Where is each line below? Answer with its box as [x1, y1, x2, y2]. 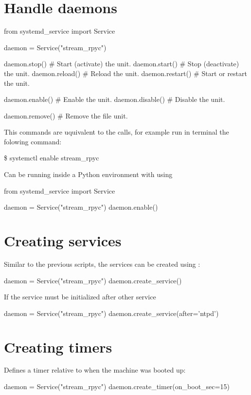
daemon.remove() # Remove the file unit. [4, 110, 128, 120]
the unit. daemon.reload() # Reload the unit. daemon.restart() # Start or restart [4, 68, 247, 78]
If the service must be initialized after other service [4, 292, 156, 302]
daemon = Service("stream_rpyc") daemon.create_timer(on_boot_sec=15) [4, 381, 230, 392]
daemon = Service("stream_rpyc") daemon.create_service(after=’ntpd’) [4, 308, 219, 318]
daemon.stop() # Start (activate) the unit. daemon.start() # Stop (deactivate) [4, 59, 239, 69]
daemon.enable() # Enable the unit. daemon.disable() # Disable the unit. [4, 94, 225, 104]
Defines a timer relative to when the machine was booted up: [4, 365, 186, 375]
